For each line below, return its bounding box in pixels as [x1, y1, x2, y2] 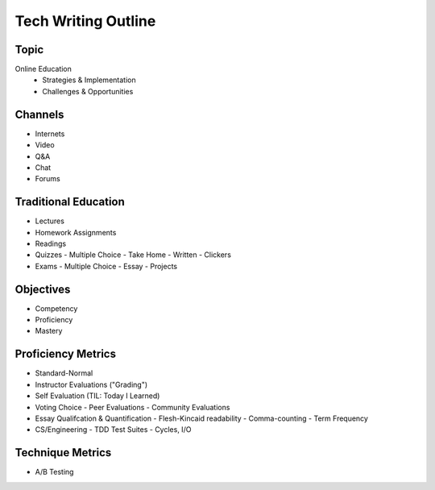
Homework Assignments [35, 227, 117, 237]
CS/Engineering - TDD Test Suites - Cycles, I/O [35, 425, 192, 434]
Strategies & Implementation [42, 75, 136, 85]
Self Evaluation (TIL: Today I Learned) [35, 391, 160, 401]
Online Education [14, 64, 72, 74]
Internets [35, 129, 65, 139]
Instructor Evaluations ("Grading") [35, 380, 148, 389]
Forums [35, 174, 60, 184]
